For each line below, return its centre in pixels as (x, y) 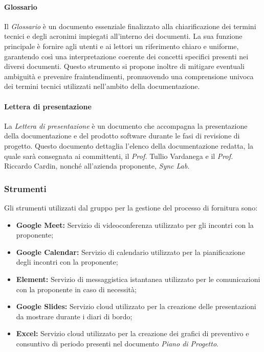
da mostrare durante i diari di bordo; (74, 316)
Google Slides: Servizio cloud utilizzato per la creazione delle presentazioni (136, 306)
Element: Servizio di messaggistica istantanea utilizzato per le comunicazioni (138, 279)
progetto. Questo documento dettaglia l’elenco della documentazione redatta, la (129, 145)
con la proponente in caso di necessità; (76, 289)
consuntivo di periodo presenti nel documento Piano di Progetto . (117, 343)
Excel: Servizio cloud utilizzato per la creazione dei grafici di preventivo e (133, 333)
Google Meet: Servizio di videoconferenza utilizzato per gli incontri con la (135, 225)
